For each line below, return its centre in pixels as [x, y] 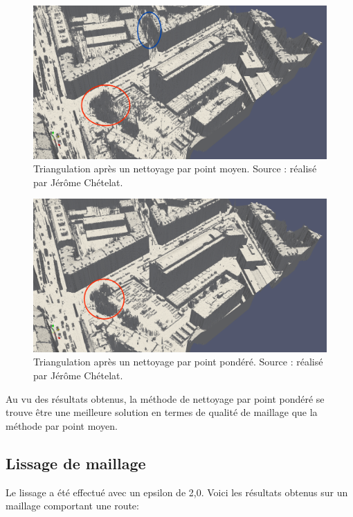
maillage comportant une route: [72, 506]
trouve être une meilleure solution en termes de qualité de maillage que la [162, 412]
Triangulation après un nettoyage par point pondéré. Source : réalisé [178, 362]
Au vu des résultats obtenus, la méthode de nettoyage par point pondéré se [165, 398]
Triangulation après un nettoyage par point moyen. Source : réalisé [175, 169]
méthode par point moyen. [62, 425]
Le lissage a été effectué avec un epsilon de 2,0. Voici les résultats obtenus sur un [177, 492]
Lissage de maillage [76, 463]
